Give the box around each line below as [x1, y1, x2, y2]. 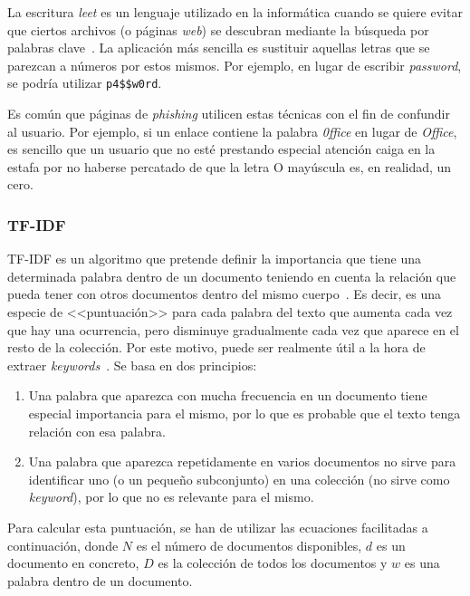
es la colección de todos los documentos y [158, 553, 388, 572]
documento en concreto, [7, 553, 139, 572]
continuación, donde [7, 535, 119, 554]
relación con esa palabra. [28, 421, 166, 440]
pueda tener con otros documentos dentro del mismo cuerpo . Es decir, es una [7, 284, 442, 303]
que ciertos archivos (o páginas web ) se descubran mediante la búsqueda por [7, 20, 429, 39]
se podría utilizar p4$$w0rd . [7, 73, 162, 92]
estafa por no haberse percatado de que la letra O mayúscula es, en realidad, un [7, 157, 452, 176]
